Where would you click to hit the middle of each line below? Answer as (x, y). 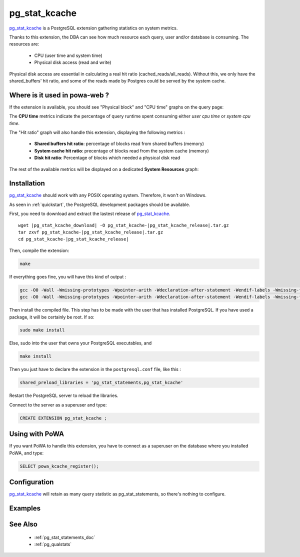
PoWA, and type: (26, 453)
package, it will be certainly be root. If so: (52, 317)
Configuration (31, 482)
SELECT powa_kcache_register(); (59, 466)
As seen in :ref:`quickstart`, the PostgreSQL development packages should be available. (100, 204)
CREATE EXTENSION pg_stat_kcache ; (63, 418)
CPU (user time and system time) (68, 55)
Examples (25, 508)
